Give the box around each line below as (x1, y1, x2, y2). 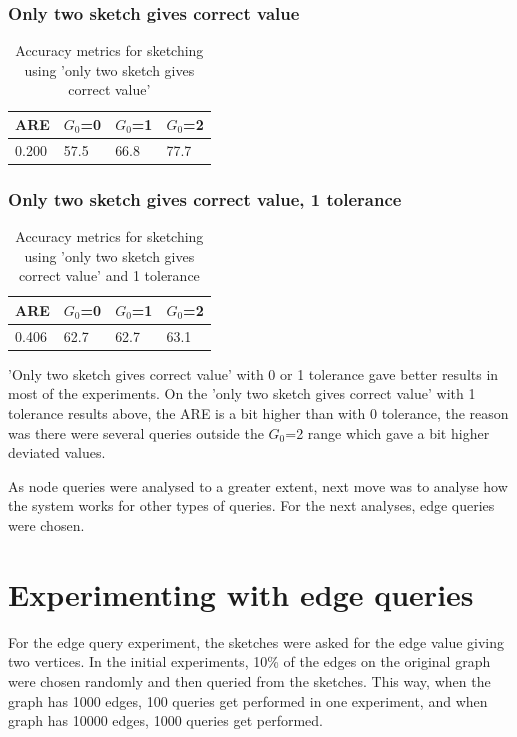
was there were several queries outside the (8, 422, 264, 443)
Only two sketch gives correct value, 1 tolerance (8, 186, 402, 211)
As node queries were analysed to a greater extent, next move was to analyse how (8, 475, 508, 496)
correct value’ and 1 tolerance (18, 265, 200, 286)
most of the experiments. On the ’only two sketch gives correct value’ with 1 (8, 383, 476, 404)
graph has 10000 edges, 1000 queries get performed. (8, 710, 323, 731)
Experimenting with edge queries (8, 573, 474, 614)
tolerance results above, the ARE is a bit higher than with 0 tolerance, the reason (8, 403, 509, 424)
